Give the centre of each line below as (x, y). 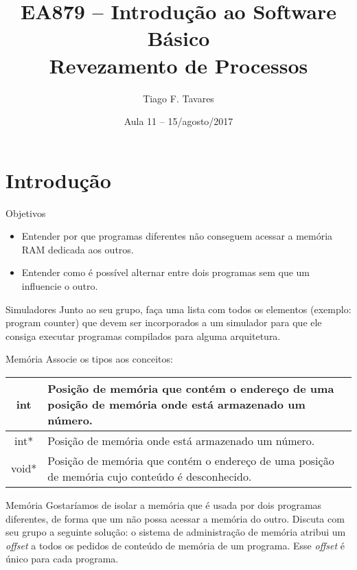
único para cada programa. (62, 559)
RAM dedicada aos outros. (78, 249)
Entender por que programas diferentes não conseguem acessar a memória (177, 236)
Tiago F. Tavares (178, 98)
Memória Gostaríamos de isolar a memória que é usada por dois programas (164, 504)
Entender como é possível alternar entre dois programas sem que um (166, 272)
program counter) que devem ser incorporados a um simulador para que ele (164, 322)
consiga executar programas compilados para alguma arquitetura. (143, 335)
